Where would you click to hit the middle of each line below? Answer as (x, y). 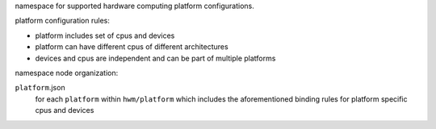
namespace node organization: (67, 73)
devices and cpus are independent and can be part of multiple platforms (155, 58)
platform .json (40, 88)
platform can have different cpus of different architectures (132, 47)
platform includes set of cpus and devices (105, 35)
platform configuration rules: (63, 21)
